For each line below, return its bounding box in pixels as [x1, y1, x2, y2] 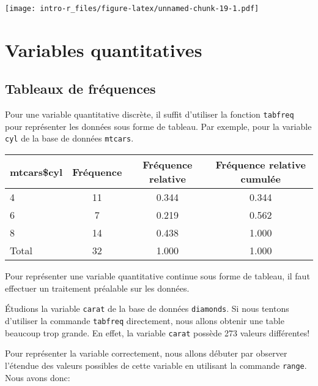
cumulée [240, 172, 281, 186]
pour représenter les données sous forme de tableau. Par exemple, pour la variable [5, 119, 312, 132]
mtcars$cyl [10, 164, 63, 179]
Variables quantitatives [5, 37, 202, 62]
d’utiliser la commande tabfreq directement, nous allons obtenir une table [5, 314, 284, 327]
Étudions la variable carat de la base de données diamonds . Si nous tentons [5, 302, 289, 315]
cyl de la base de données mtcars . [5, 132, 134, 145]
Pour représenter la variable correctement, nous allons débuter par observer [5, 347, 287, 360]
